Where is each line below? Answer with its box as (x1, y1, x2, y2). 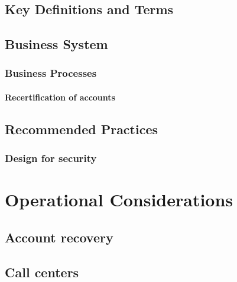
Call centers (5, 262, 79, 281)
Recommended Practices (5, 119, 158, 138)
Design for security (5, 151, 97, 166)
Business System (5, 35, 108, 53)
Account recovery (5, 228, 113, 246)
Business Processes (5, 66, 97, 80)
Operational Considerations (5, 187, 233, 212)
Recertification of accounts (5, 91, 115, 103)
